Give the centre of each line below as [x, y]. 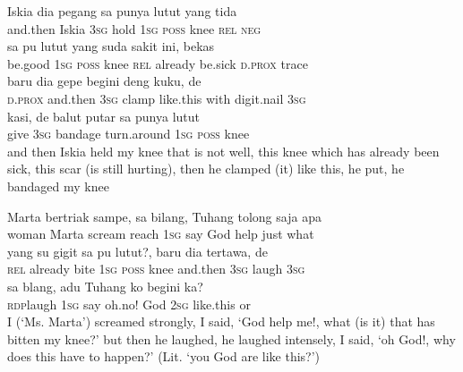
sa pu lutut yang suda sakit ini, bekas [111, 46]
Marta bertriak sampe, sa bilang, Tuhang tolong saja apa [164, 216]
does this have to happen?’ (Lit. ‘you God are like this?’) [164, 356]
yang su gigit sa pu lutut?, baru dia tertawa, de [137, 251]
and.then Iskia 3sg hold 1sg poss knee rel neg [134, 28]
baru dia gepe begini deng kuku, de [104, 81]
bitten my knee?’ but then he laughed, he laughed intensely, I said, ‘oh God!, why [231, 338]
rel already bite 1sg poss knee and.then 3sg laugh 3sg [156, 269]
